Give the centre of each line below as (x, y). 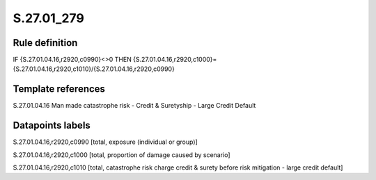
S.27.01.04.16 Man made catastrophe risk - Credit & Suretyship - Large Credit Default (134, 106)
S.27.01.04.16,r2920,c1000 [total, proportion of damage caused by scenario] (122, 155)
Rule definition (45, 43)
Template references (59, 89)
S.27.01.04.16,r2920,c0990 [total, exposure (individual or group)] (105, 142)
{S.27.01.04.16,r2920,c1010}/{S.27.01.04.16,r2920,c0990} (94, 69)
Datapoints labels (52, 125)
